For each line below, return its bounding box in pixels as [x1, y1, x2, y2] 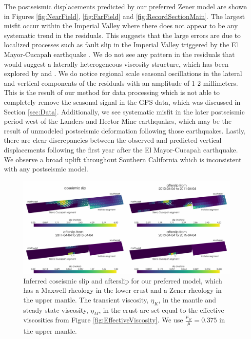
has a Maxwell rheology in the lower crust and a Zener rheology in [23, 285, 222, 295]
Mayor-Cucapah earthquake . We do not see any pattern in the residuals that [4, 49, 235, 59]
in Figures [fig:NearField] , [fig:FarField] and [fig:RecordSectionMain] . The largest [4, 11, 245, 21]
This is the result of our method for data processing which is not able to [4, 87, 220, 97]
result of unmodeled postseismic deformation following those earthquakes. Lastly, [4, 125, 246, 135]
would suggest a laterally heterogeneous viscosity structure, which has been [4, 58, 229, 69]
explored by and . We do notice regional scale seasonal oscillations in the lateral [4, 68, 242, 78]
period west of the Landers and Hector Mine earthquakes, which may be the [4, 116, 232, 126]
